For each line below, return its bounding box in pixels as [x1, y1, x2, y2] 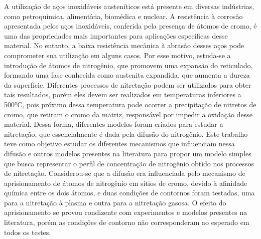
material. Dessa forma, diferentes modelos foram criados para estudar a [4, 119, 223, 129]
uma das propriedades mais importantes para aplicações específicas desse [4, 30, 228, 41]
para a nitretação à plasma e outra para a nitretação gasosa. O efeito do [4, 197, 226, 207]
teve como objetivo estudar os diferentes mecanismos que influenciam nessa [4, 138, 235, 149]
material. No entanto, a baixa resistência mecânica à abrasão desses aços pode [4, 40, 244, 51]
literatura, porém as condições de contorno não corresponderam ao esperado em [4, 217, 249, 227]
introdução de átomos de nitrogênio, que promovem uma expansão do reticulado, [4, 60, 253, 70]
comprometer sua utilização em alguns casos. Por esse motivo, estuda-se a [4, 50, 231, 60]
